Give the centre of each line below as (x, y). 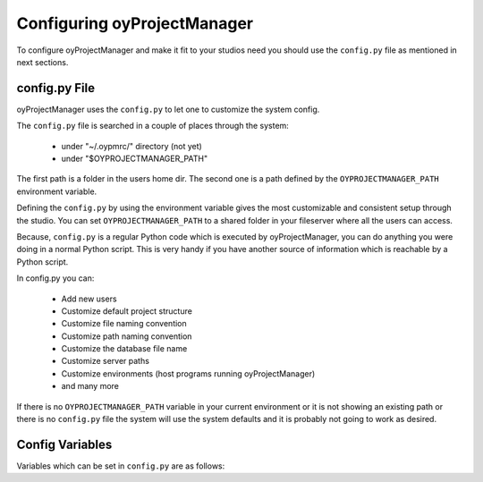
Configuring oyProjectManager (135, 23)
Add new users (89, 299)
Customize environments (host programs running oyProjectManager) (188, 373)
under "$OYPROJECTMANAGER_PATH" (135, 159)
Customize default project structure (127, 311)
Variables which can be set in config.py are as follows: (121, 466)
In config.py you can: (55, 278)
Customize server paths (105, 361)
